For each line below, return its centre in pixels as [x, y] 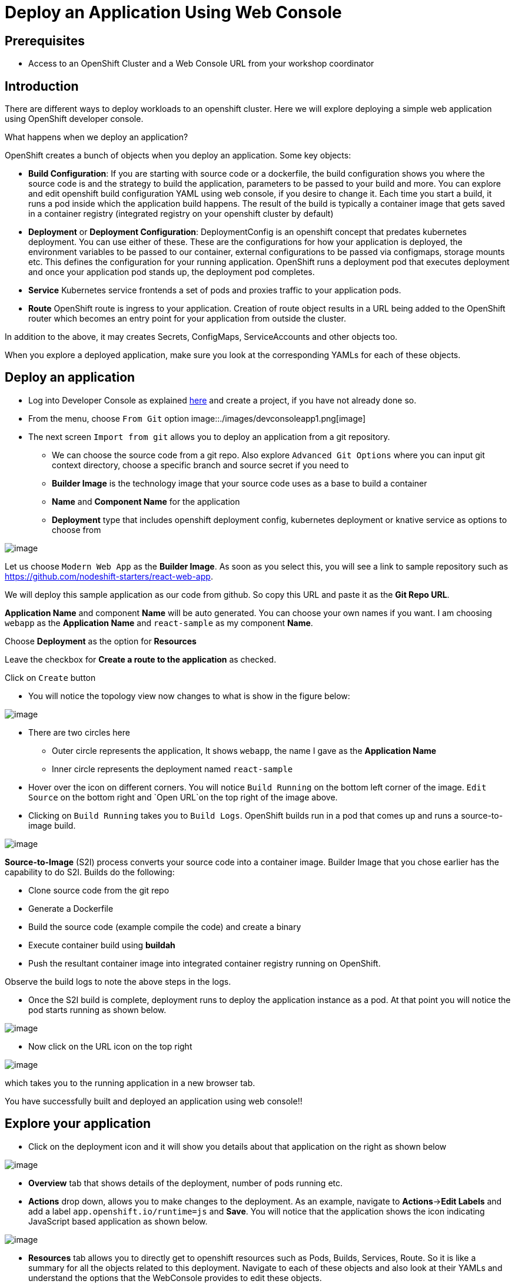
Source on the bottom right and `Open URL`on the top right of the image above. [183, 797]
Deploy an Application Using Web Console [173, 12]
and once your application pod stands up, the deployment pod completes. [172, 272]
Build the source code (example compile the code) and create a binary [165, 926]
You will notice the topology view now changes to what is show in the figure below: [189, 696]
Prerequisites [45, 41]
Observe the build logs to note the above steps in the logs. [118, 981]
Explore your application [78, 1124]
